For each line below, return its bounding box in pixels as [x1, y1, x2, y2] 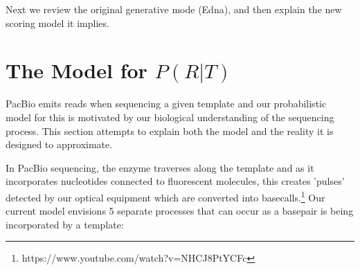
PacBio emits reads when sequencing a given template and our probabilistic [6, 96, 327, 111]
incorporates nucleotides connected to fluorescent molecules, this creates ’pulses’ [6, 174, 345, 188]
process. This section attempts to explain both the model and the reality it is [6, 123, 334, 138]
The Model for [6, 56, 147, 84]
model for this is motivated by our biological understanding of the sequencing [6, 109, 334, 124]
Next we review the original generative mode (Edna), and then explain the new [6, 2, 342, 16]
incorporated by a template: [6, 217, 124, 231]
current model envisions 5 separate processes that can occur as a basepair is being [6, 204, 354, 218]
